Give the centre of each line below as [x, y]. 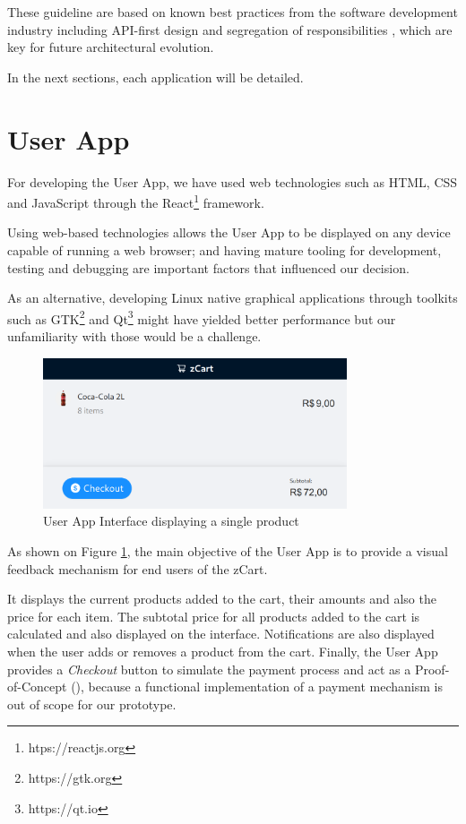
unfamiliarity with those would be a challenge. [134, 335]
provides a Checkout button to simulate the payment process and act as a [209, 669]
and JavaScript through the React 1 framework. [136, 201]
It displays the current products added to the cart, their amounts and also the [222, 599]
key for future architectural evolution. [111, 47]
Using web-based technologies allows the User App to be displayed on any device [229, 232]
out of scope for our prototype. [92, 704]
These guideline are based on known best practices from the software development [233, 12]
